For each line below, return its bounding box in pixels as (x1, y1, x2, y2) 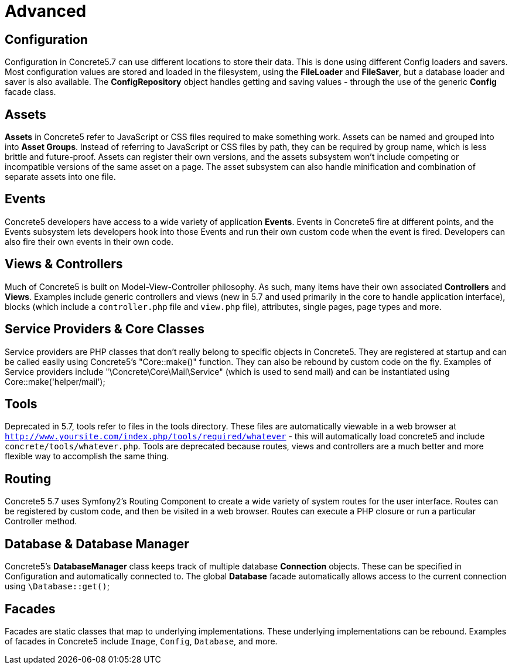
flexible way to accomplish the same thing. (5, 451, 169, 462)
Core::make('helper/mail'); (5, 376, 105, 387)
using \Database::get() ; (5, 581, 110, 592)
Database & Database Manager (5, 536, 189, 551)
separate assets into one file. (5, 172, 116, 182)
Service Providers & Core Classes (5, 322, 204, 337)
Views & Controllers (5, 257, 123, 272)
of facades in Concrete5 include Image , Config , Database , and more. (5, 636, 278, 646)
